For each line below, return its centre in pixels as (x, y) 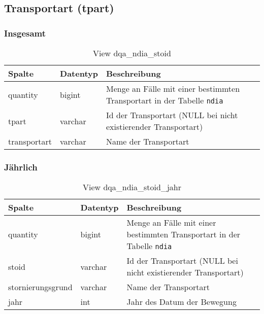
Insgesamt (25, 33)
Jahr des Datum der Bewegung (181, 302)
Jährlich (21, 167)
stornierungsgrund (40, 287)
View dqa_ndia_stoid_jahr (132, 187)
